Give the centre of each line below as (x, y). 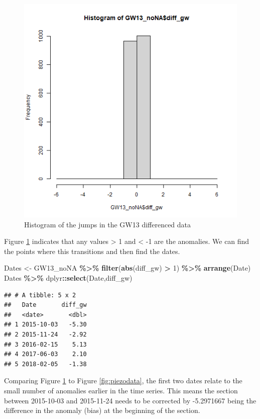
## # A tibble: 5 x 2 (40, 295)
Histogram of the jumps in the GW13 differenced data (108, 224)
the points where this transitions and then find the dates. (92, 251)
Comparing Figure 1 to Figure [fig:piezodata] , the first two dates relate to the (123, 381)
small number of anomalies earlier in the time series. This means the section (121, 390)
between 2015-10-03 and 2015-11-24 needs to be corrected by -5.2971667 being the (130, 400)
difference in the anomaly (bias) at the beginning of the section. (102, 410)
